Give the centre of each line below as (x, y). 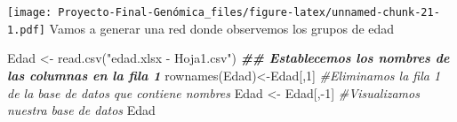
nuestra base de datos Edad (81, 110)
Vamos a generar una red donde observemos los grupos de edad (222, 28)
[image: (30, 12)
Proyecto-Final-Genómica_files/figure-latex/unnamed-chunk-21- (249, 12)
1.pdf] (26, 30)
